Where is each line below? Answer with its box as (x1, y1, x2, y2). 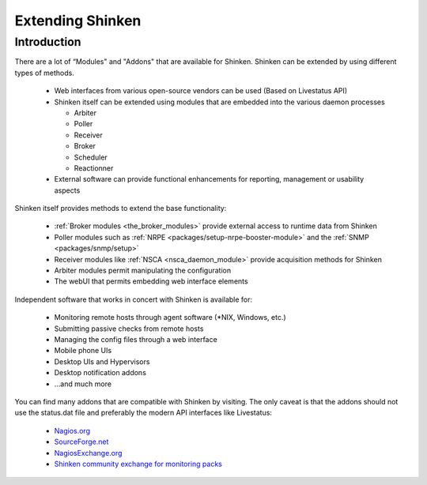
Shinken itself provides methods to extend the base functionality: (14, 204, 227, 213)
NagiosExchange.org (54, 448, 123, 457)
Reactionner (74, 163, 114, 173)
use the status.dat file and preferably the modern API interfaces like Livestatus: (14, 408, 273, 418)
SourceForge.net (54, 437, 109, 446)
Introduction (14, 35, 81, 49)
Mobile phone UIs (54, 346, 112, 355)
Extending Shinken (14, 12, 142, 29)
